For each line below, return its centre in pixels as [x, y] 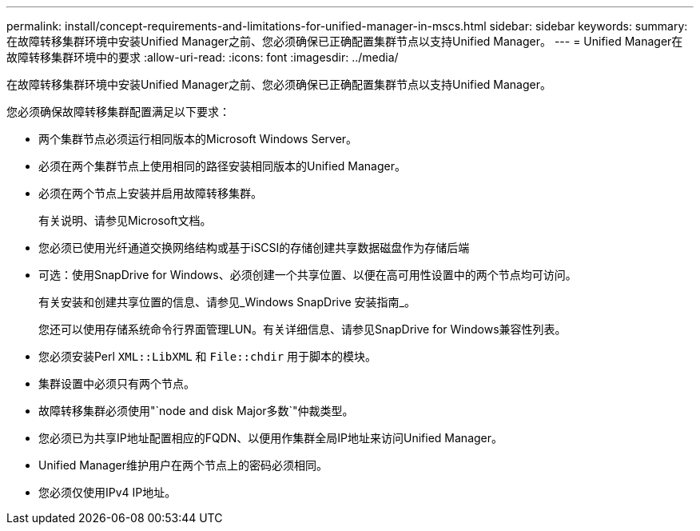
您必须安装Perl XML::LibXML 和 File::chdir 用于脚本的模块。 [208, 356]
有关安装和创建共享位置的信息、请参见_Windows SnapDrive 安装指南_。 [227, 302]
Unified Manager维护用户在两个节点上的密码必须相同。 [183, 465]
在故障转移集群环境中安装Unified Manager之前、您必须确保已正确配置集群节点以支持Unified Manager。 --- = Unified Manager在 [345, 41]
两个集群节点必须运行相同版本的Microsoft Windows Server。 [198, 139]
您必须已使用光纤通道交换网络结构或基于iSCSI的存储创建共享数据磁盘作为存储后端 [254, 248]
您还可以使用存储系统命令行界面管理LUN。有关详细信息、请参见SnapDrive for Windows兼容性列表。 [302, 329]
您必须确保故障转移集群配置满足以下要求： [118, 112]
